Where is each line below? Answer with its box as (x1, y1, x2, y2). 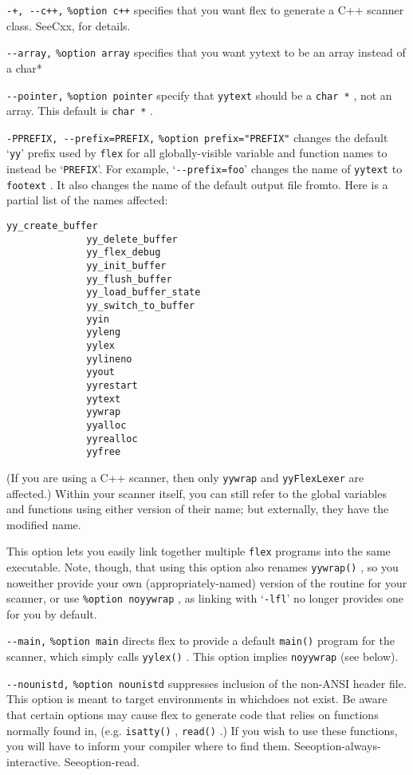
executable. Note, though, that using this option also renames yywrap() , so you (6, 558, 399, 575)
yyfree (86, 446, 121, 458)
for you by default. (6, 605, 97, 622)
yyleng (86, 326, 121, 338)
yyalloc (86, 419, 127, 431)
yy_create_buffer (6, 220, 98, 232)
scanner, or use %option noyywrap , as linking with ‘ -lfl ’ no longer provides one (6, 590, 403, 607)
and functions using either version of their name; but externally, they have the (6, 500, 389, 517)
